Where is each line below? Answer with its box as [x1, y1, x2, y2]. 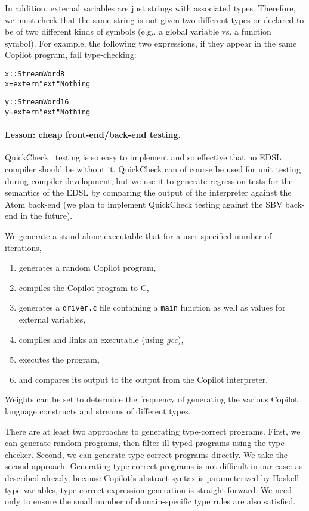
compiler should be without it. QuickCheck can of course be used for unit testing [5, 162, 301, 175]
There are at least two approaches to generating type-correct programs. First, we [5, 425, 301, 437]
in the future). [20, 209, 73, 222]
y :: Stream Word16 [5, 98, 69, 107]
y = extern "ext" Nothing [5, 107, 91, 116]
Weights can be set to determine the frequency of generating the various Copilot [5, 393, 298, 405]
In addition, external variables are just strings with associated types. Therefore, [5, 2, 296, 14]
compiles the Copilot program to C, [18, 281, 149, 293]
